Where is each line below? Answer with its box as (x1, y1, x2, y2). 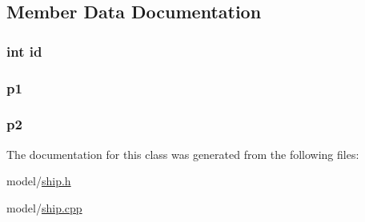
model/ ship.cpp (6, 199, 82, 216)
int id (6, 41, 42, 61)
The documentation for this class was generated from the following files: (6, 145, 359, 162)
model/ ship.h (6, 172, 71, 189)
